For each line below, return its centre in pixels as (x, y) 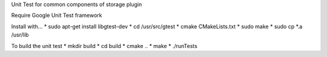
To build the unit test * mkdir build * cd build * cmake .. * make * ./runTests (104, 46)
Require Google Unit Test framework (57, 16)
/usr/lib (20, 35)
